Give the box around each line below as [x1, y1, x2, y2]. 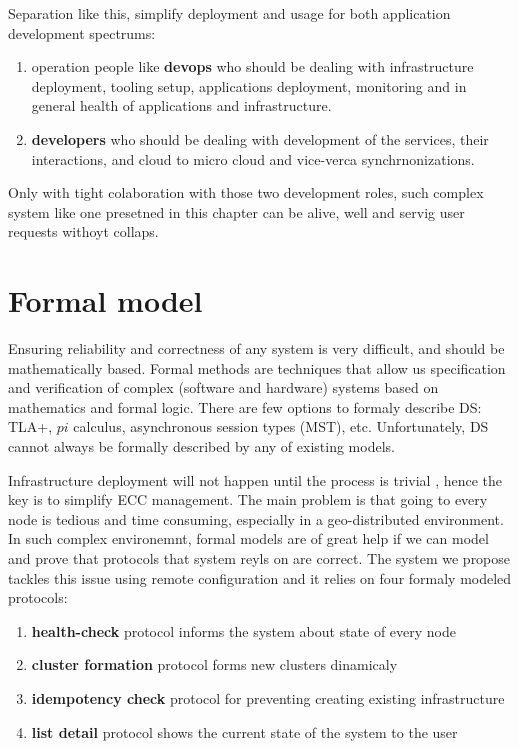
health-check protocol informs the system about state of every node [31, 620, 457, 641]
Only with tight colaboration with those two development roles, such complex [8, 182, 484, 203]
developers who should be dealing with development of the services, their [31, 128, 489, 149]
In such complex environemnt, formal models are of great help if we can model [8, 528, 489, 549]
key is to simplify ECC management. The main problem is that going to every [8, 489, 488, 510]
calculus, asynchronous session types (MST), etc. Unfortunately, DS [73, 416, 489, 437]
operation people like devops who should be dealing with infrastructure [31, 56, 474, 77]
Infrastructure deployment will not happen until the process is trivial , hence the [8, 469, 503, 490]
